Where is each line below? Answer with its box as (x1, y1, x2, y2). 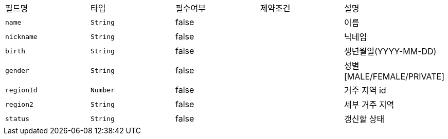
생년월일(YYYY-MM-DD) (344, 46, 437, 56)
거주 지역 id (344, 85, 386, 95)
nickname (5, 32, 38, 41)
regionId (5, 86, 38, 94)
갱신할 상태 (344, 114, 385, 124)
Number (90, 86, 115, 94)
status (5, 114, 29, 123)
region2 (5, 100, 33, 108)
